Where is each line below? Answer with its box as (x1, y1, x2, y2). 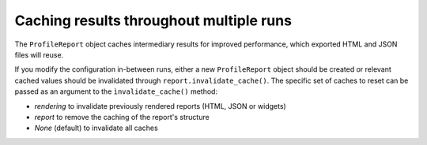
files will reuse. (14, 50, 64, 59)
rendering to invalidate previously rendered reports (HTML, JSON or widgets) (34, 101, 286, 110)
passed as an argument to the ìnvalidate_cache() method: (14, 87, 217, 96)
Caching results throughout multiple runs (14, 12, 293, 29)
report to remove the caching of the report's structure (34, 112, 210, 121)
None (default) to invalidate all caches (34, 123, 158, 133)
